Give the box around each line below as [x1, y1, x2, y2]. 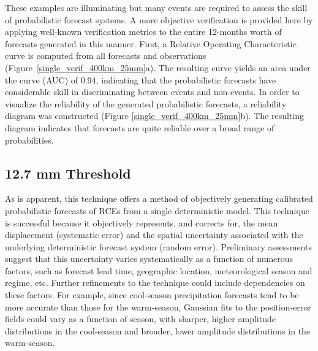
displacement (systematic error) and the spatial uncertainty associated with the [5, 228, 303, 241]
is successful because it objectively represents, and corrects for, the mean [5, 216, 278, 229]
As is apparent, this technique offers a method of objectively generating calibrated [5, 192, 313, 205]
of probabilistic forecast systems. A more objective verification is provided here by [5, 13, 313, 26]
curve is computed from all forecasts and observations [5, 49, 206, 62]
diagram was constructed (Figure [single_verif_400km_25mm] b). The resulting [5, 109, 304, 122]
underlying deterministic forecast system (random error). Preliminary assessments [5, 240, 312, 253]
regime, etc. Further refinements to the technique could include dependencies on [5, 276, 305, 289]
